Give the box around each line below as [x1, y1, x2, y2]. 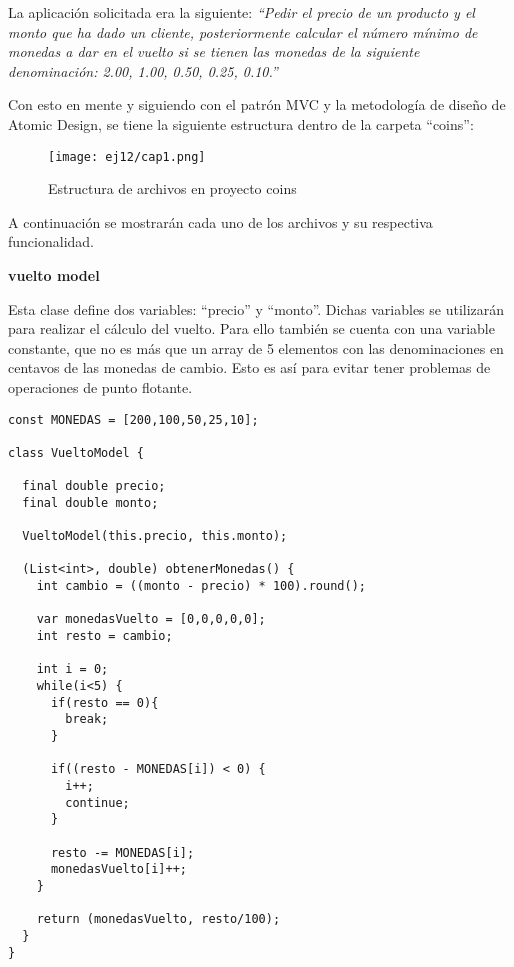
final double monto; [22, 495, 159, 510]
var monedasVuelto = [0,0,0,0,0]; [36, 612, 266, 627]
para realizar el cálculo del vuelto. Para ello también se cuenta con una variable [8, 318, 495, 339]
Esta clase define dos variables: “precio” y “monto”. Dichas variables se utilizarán [8, 298, 505, 319]
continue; [65, 795, 130, 810]
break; [65, 712, 109, 727]
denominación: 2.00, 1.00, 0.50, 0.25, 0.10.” [8, 60, 278, 81]
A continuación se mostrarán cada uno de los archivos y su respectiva [8, 211, 433, 232]
